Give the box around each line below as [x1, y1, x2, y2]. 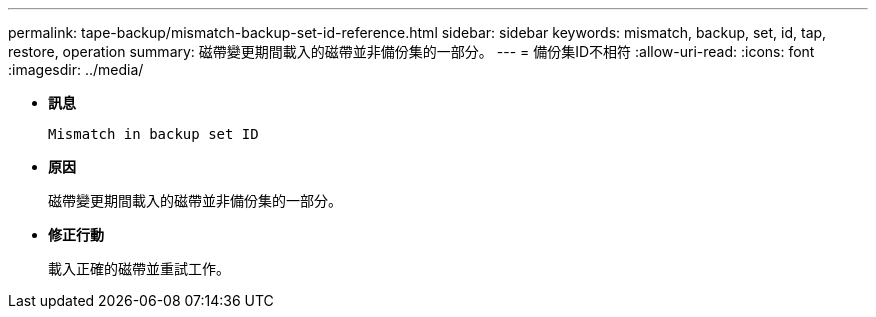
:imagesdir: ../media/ [8, 61, 144, 78]
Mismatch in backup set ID [48, 126, 259, 142]
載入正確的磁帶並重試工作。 [48, 260, 230, 277]
